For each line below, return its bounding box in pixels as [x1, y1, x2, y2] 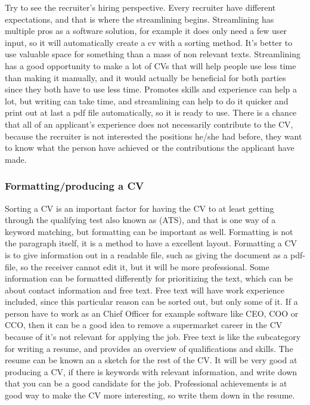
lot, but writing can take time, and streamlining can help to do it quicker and [5, 94, 289, 107]
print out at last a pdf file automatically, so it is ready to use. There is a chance [5, 106, 297, 119]
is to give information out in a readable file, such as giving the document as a [5, 248, 288, 261]
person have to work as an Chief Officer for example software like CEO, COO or [5, 307, 299, 319]
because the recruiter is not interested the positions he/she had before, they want [5, 129, 302, 142]
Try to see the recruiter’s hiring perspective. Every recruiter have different [5, 1, 276, 13]
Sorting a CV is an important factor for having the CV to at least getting [5, 202, 274, 214]
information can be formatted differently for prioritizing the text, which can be [5, 272, 293, 285]
